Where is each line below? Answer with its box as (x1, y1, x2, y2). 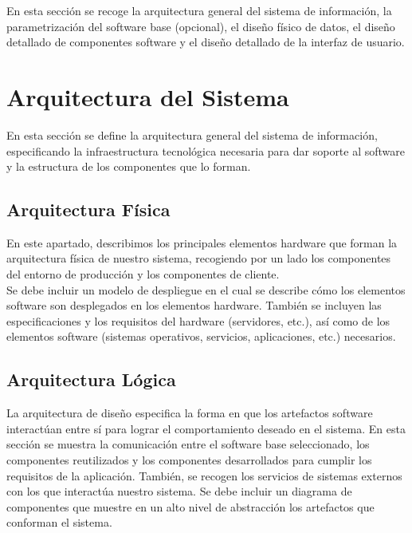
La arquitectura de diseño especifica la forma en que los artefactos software (6, 405, 373, 421)
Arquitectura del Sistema (6, 80, 289, 113)
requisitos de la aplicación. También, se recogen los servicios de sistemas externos (6, 467, 402, 484)
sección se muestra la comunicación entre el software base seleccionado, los (6, 436, 370, 452)
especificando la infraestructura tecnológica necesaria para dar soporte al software (6, 142, 406, 159)
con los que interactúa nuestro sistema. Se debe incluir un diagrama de (6, 483, 352, 499)
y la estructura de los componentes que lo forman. (6, 158, 251, 175)
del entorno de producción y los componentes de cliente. (6, 266, 280, 282)
